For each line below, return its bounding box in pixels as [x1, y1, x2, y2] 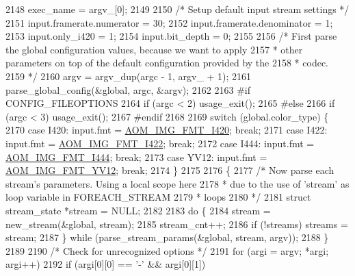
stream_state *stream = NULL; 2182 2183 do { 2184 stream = [5, 203, 271, 217]
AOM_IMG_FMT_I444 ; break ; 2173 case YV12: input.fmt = [5, 149, 267, 164]
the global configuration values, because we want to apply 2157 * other [5, 42, 303, 56]
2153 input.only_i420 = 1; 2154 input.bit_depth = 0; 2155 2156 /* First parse [5, 29, 337, 43]
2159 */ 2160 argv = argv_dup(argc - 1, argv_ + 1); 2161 [5, 68, 252, 83]
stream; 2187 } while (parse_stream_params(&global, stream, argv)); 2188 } [5, 230, 329, 244]
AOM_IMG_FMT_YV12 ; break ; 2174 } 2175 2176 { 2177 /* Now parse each [5, 163, 334, 177]
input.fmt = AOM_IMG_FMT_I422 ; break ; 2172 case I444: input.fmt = [5, 136, 315, 150]
